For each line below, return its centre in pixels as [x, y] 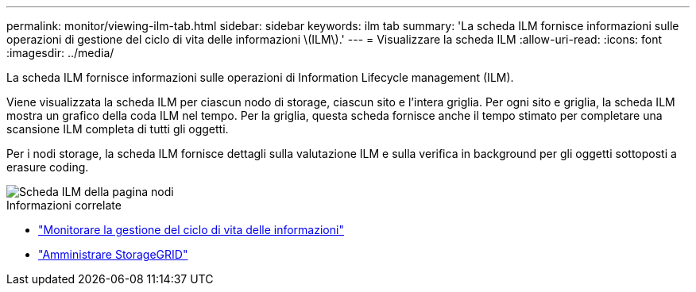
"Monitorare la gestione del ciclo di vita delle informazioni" [191, 230]
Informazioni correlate [64, 205]
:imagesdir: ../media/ [60, 53]
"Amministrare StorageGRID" [113, 254]
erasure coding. [48, 167]
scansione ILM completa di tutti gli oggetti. [118, 129]
